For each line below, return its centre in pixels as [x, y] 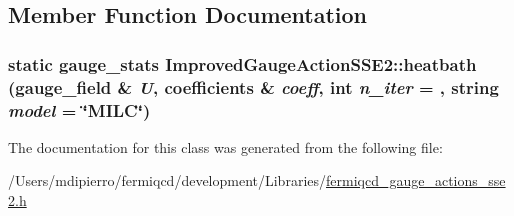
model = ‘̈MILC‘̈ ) [79, 109]
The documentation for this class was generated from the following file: [225, 146]
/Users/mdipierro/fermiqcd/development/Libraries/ [167, 180]
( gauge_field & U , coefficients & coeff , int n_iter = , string [253, 86]
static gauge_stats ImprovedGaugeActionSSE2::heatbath [242, 63]
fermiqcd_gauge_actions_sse [416, 180]
